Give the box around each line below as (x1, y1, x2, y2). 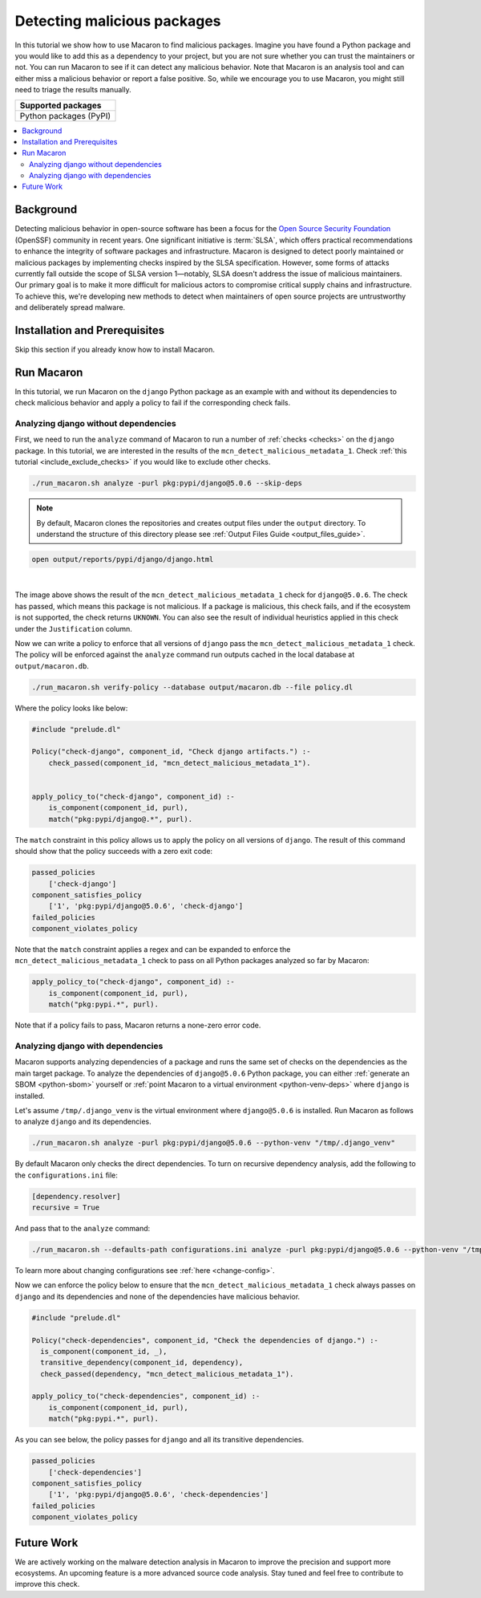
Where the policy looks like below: (14, 703, 128, 713)
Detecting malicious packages (14, 12, 221, 30)
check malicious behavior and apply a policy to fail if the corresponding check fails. (14, 398, 291, 408)
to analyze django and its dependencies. (14, 1116, 152, 1127)
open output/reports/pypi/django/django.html (31, 555, 214, 563)
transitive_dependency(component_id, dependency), (40, 1358, 244, 1368)
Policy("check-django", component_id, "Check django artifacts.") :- (31, 747, 311, 756)
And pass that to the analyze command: (14, 1224, 151, 1233)
